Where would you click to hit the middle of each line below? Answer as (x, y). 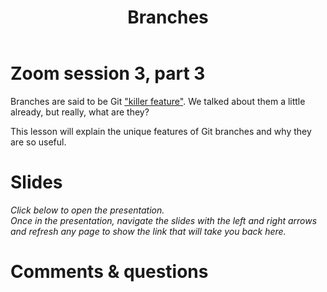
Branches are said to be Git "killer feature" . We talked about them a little (158, 101)
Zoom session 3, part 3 (108, 73)
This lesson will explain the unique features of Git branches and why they (161, 131)
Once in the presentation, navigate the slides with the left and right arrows (164, 220)
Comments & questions (109, 272)
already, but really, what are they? (80, 112)
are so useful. (38, 142)
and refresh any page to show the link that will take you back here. (148, 231)
